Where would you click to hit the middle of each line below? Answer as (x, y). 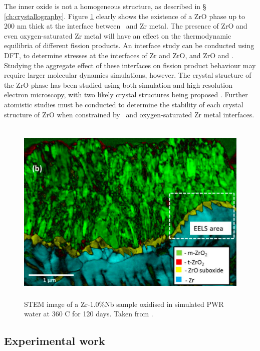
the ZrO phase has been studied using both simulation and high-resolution (118, 84)
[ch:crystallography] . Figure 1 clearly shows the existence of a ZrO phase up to (125, 16)
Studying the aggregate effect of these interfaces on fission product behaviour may (130, 65)
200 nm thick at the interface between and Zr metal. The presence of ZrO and (126, 26)
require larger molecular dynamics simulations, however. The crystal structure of (128, 75)
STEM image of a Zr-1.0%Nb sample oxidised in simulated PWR (124, 304)
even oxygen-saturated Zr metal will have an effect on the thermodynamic (118, 35)
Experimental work (55, 341)
